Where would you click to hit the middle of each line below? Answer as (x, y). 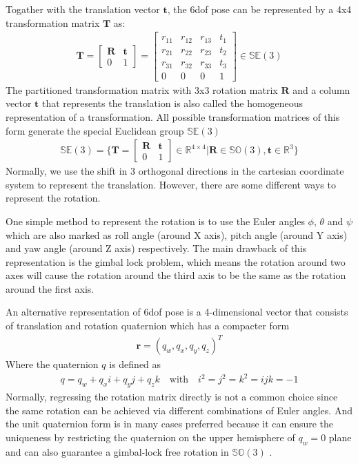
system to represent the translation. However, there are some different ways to (171, 184)
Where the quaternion (52, 364)
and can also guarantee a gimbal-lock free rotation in (117, 451)
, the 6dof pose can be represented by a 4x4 (259, 9)
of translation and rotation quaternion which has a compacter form (148, 326)
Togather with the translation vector (83, 9)
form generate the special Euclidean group (95, 130)
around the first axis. (50, 288)
